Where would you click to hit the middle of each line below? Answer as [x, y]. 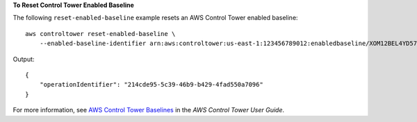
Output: [24, 59]
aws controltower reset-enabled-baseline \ [100, 34]
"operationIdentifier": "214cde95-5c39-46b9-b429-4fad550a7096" [151, 85]
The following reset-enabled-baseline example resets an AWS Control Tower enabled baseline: [155, 18]
